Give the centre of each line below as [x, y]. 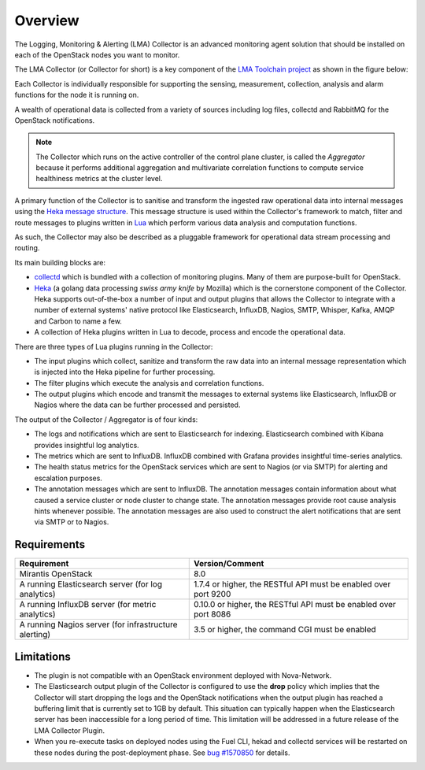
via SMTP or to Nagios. [72, 522]
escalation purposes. [68, 478]
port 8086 [212, 614]
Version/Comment [229, 564]
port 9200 [212, 594]
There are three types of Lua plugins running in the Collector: [114, 346]
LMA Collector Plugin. [70, 730]
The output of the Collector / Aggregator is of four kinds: [106, 419]
